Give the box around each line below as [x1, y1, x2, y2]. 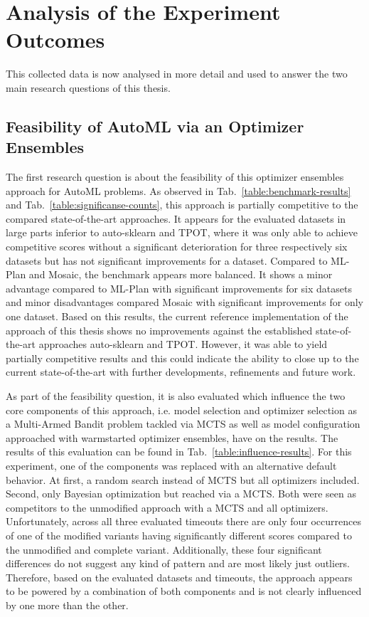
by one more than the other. [6, 597, 129, 612]
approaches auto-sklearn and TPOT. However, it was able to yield [38, 337, 328, 352]
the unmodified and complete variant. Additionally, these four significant [6, 542, 322, 557]
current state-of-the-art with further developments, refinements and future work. [6, 364, 356, 379]
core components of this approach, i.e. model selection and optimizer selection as [6, 402, 357, 417]
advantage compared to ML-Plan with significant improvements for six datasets [6, 280, 352, 295]
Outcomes [6, 25, 105, 54]
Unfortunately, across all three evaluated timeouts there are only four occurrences [6, 514, 361, 529]
